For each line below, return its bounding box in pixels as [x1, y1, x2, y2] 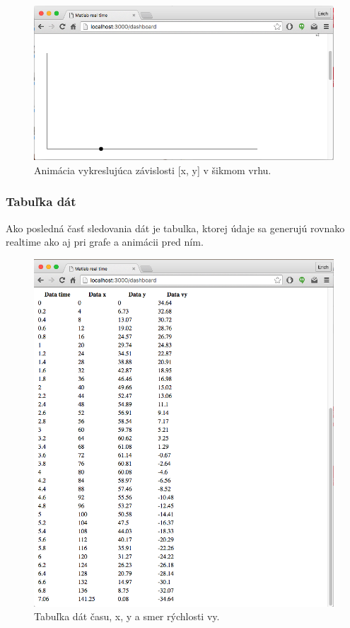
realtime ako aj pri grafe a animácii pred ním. [6, 234, 204, 249]
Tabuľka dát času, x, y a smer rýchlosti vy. [34, 609, 220, 624]
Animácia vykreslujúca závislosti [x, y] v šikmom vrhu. [34, 162, 272, 177]
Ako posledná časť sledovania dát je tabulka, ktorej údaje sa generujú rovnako [6, 220, 345, 235]
